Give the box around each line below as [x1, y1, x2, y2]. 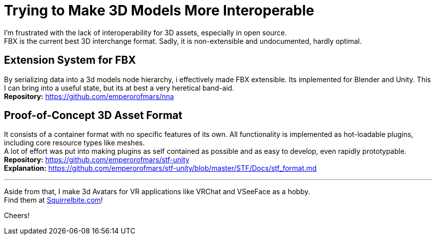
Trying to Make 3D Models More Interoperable [4, 2, 315, 19]
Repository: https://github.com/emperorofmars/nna [4, 92, 174, 101]
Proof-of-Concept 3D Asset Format [4, 109, 183, 122]
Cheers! [4, 211, 30, 220]
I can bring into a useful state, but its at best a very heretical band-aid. [4, 83, 234, 92]
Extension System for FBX [4, 54, 136, 67]
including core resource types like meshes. [4, 138, 145, 147]
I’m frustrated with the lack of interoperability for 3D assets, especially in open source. [4, 28, 287, 37]
